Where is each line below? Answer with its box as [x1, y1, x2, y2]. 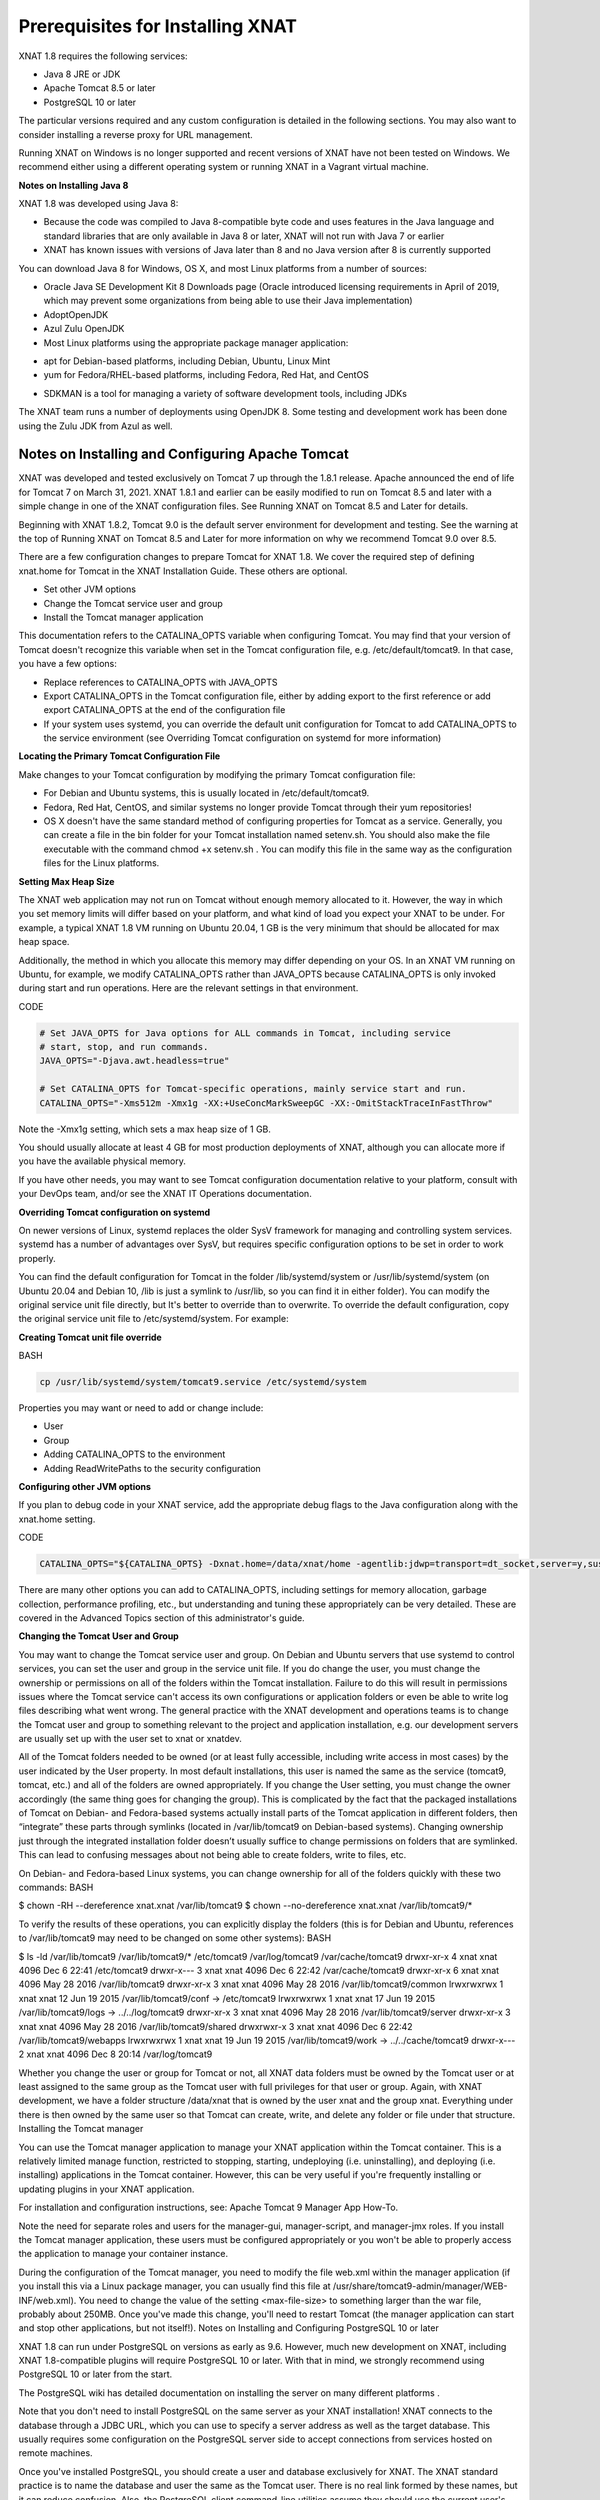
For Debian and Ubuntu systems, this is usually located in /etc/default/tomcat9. [43, 787, 370, 799]
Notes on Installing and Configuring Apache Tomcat [18, 446, 349, 463]
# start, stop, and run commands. [39, 1041, 209, 1053]
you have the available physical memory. [18, 1155, 187, 1167]
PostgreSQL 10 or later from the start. [18, 2368, 173, 2380]
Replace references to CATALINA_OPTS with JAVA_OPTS [43, 676, 278, 688]
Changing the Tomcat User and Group [18, 1630, 179, 1642]
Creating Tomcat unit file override [18, 1331, 162, 1343]
